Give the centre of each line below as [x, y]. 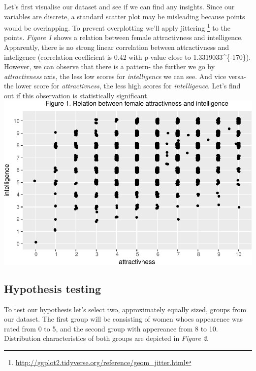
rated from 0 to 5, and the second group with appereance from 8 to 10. [111, 328]
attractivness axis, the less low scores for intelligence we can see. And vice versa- [125, 76]
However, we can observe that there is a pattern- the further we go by [110, 66]
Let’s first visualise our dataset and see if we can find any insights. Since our [119, 6]
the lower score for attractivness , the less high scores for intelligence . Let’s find [122, 86]
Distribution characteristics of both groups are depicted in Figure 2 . [106, 338]
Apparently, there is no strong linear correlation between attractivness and [117, 47]
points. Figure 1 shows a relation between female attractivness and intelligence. [124, 37]
